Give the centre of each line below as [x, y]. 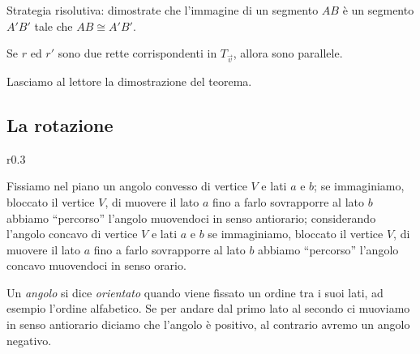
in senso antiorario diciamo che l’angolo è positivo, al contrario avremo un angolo [208, 324]
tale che [54, 26]
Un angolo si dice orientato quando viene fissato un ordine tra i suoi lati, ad [195, 292]
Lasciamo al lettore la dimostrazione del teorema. [129, 81]
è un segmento [378, 10]
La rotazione [60, 124]
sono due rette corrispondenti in [137, 53]
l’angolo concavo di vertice [72, 234]
